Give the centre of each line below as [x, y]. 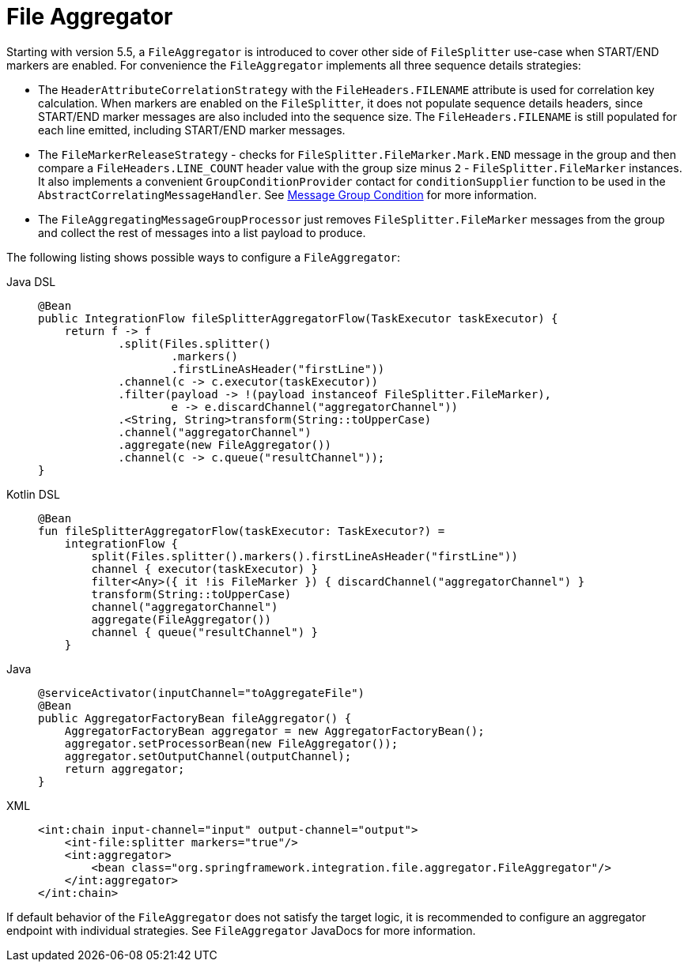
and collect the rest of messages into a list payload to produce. [202, 232]
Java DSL [31, 281]
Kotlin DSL [33, 494]
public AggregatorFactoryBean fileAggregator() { [195, 718]
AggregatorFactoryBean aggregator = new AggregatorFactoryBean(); [274, 731]
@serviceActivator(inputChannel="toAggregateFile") [202, 693]
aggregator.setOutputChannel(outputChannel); [208, 756]
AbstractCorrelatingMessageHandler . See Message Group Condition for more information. [287, 194]
